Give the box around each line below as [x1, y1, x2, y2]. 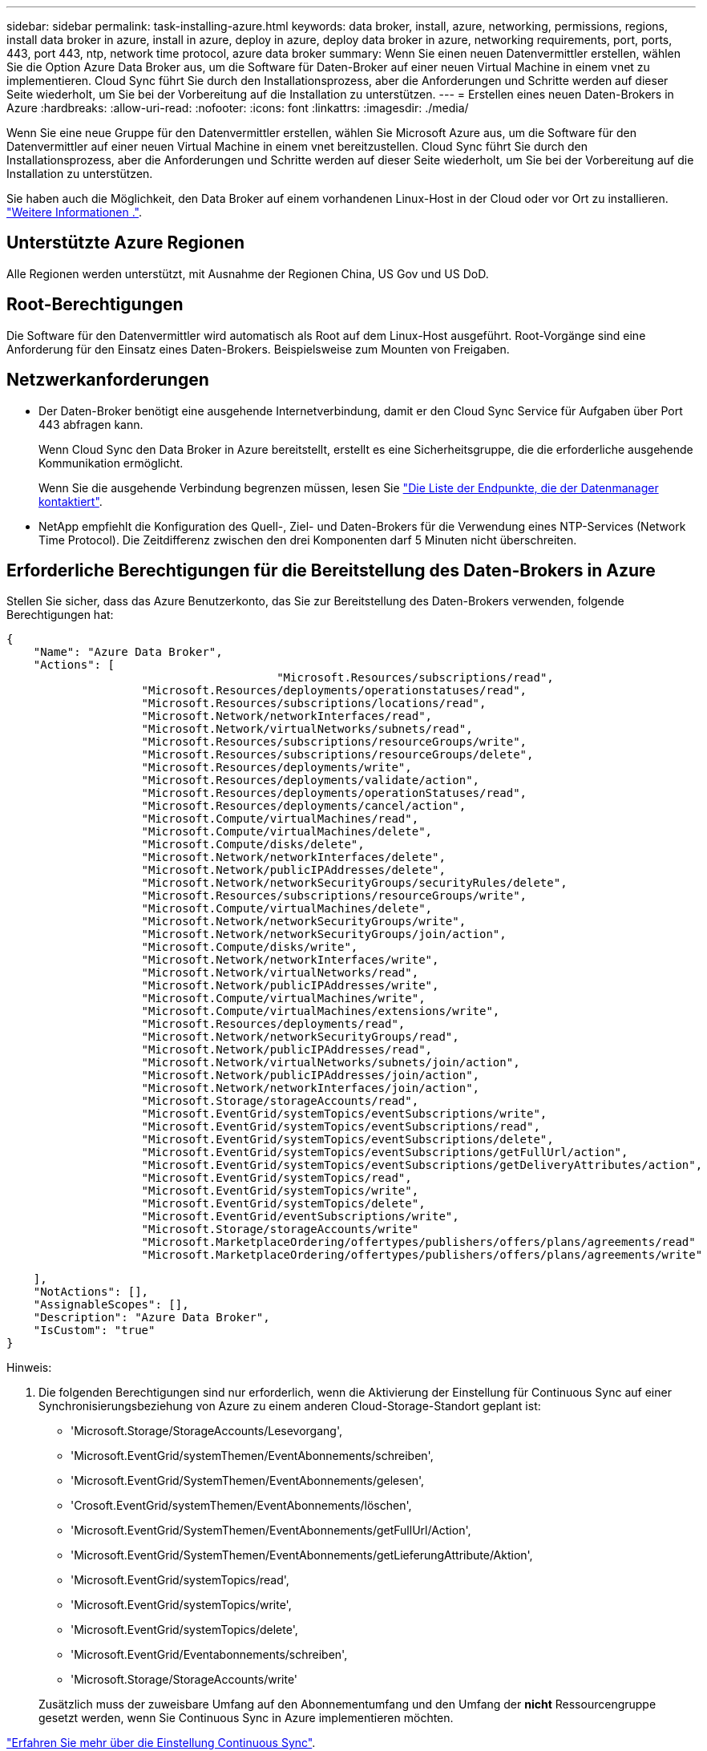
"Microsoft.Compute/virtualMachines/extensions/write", [141, 1005, 500, 1018]
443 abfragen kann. [38, 417, 143, 431]
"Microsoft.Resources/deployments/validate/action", [141, 774, 480, 787]
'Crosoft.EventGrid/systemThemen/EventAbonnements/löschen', [71, 1498, 412, 1513]
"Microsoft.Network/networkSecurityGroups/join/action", [141, 928, 507, 941]
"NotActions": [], [33, 1285, 149, 1299]
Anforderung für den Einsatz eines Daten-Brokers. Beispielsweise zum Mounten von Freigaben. [6, 342, 510, 356]
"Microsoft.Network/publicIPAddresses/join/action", [141, 1069, 480, 1082]
